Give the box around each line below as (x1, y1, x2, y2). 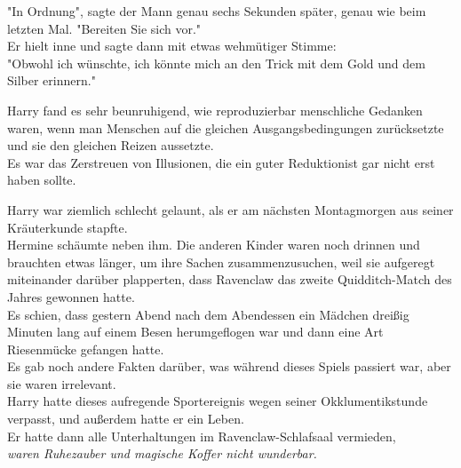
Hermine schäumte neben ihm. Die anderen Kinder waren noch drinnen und (7, 235, 420, 254)
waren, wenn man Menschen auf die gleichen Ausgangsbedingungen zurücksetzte (7, 118, 444, 137)
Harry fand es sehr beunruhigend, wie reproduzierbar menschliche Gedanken (7, 100, 423, 119)
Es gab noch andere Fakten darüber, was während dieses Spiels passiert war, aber (7, 357, 451, 376)
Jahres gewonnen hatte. (7, 287, 135, 305)
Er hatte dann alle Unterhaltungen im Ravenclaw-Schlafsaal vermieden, (7, 426, 396, 445)
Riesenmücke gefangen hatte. (7, 339, 164, 358)
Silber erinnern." (7, 71, 96, 90)
